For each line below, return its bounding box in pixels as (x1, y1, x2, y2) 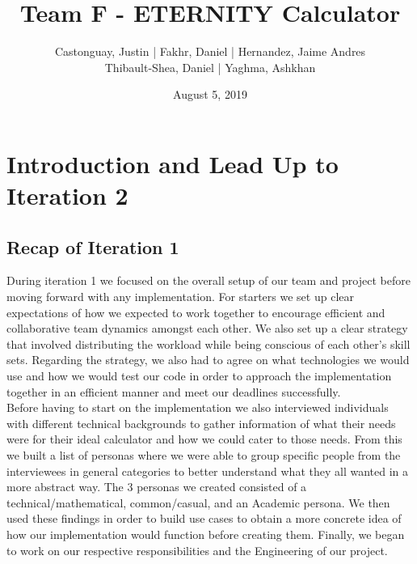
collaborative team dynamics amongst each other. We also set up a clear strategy (6, 320, 408, 337)
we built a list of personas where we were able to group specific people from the (6, 447, 401, 464)
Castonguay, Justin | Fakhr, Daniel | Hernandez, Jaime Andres (54, 43, 366, 60)
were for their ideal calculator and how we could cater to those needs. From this (6, 430, 402, 447)
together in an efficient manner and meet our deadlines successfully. (6, 383, 341, 400)
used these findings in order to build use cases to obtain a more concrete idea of (6, 510, 402, 527)
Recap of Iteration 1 (6, 234, 179, 259)
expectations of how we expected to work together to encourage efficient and (6, 303, 385, 320)
